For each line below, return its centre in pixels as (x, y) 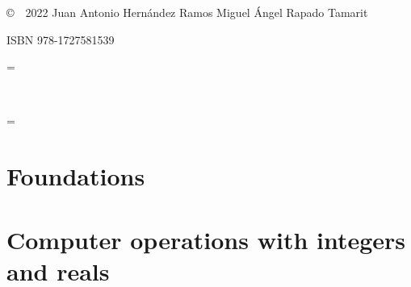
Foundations (76, 176)
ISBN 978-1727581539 (61, 39)
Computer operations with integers (206, 239)
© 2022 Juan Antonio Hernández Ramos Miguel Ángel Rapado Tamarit (187, 12)
